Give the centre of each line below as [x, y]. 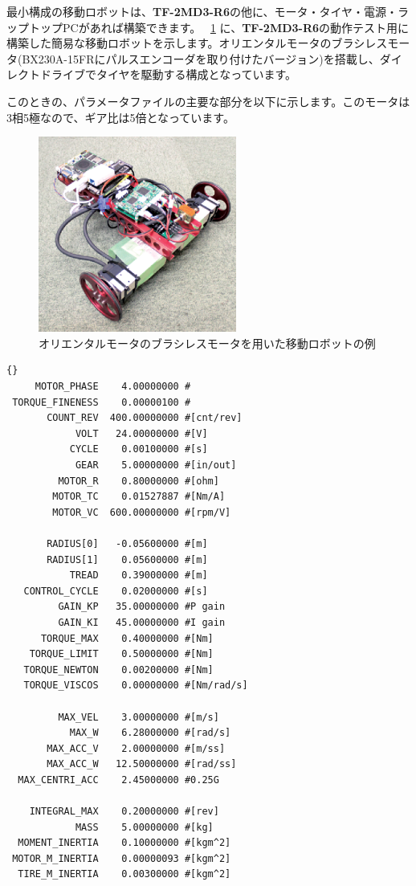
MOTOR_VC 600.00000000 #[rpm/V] [142, 512]
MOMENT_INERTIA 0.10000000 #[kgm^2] [124, 843]
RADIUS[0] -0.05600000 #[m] [127, 544]
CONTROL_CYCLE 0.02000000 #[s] [116, 591]
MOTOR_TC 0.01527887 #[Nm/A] [139, 497]
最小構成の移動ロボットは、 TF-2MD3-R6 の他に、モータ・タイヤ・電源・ [202, 11]
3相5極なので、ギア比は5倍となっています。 [120, 117]
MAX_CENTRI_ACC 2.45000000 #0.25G [118, 780]
